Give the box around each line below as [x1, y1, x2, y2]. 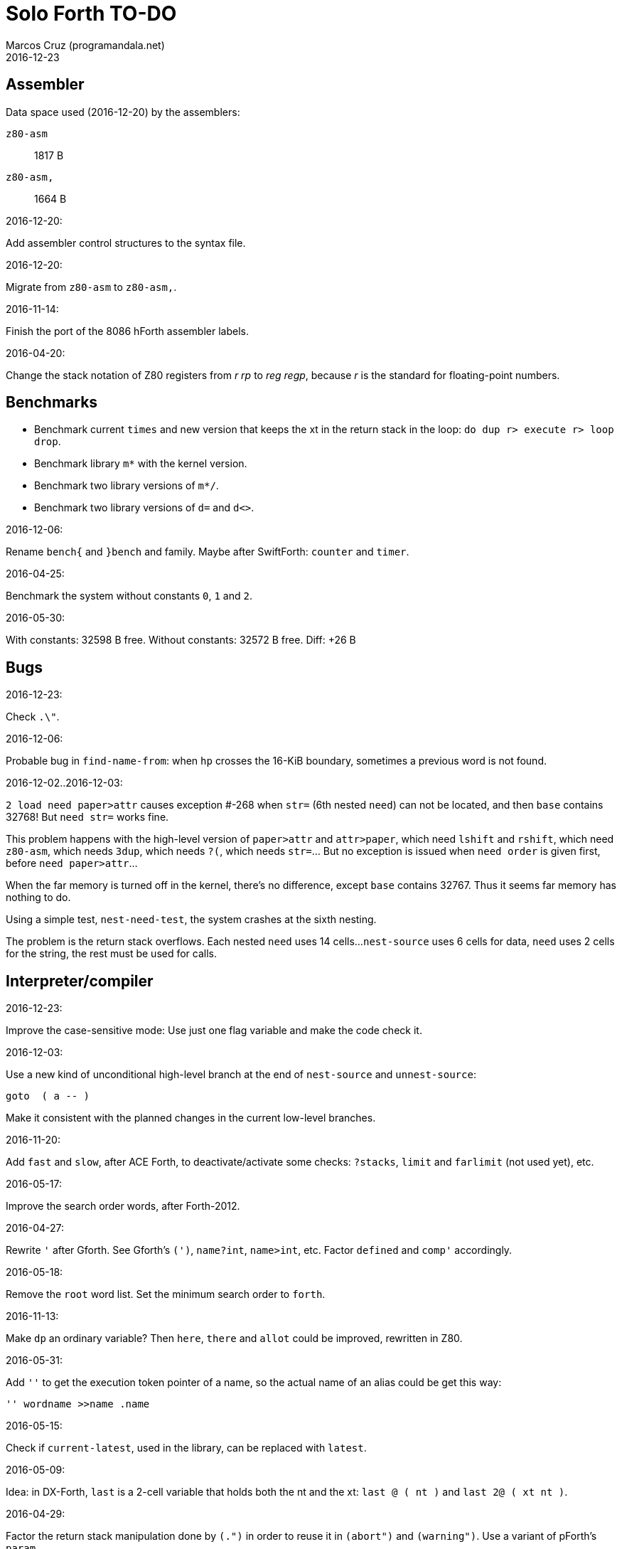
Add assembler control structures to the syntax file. [6, 236, 246, 249]
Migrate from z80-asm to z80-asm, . [6, 280, 177, 293]
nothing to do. [6, 891, 71, 904]
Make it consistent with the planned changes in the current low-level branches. [6, 1112, 376, 1124]
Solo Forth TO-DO [6, 1, 177, 26]
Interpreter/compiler [6, 972, 154, 990]
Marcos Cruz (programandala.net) [6, 38, 165, 51]
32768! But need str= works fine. [6, 811, 169, 824]
